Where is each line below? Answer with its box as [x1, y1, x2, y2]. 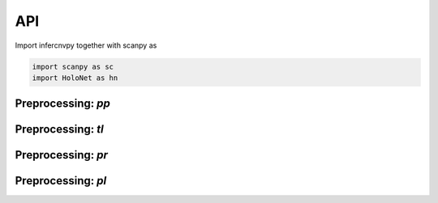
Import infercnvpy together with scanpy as [15, 40, 157, 50]
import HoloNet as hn [32, 73, 118, 82]
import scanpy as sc [32, 61, 114, 71]
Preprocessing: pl [15, 174, 107, 188]
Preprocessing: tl [15, 122, 105, 137]
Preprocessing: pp [15, 97, 111, 111]
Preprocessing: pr [15, 148, 109, 162]
